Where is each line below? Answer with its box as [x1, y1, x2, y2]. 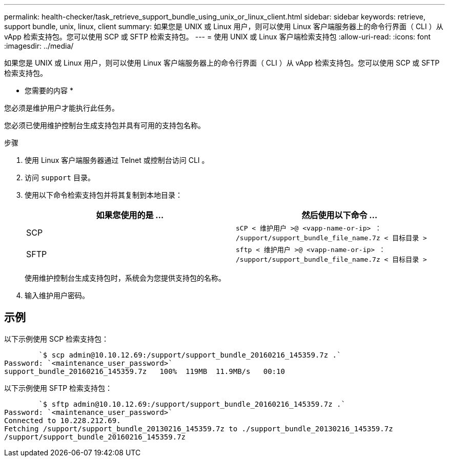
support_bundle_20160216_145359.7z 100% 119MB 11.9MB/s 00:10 [4, 367, 285, 375]
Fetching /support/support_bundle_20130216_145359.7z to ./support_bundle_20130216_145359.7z [4, 424, 393, 433]
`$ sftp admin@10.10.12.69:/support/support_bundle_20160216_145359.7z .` [38, 400, 345, 408]
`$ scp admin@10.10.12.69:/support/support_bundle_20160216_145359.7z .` [38, 350, 341, 359]
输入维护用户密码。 [25, 291, 89, 300]
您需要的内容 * [25, 86, 73, 95]
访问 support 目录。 [25, 173, 95, 182]
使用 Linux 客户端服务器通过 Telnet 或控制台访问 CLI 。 [25, 156, 209, 164]
